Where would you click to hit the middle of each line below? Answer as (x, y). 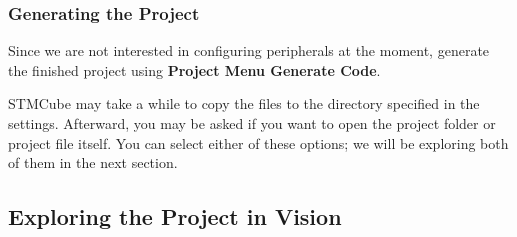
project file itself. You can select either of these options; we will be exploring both (258, 142)
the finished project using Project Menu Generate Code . (194, 69)
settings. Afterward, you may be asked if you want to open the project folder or (252, 123)
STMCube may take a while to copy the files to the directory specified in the (244, 103)
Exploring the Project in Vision (175, 216)
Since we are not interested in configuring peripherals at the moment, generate (249, 50)
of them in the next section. (93, 162)
